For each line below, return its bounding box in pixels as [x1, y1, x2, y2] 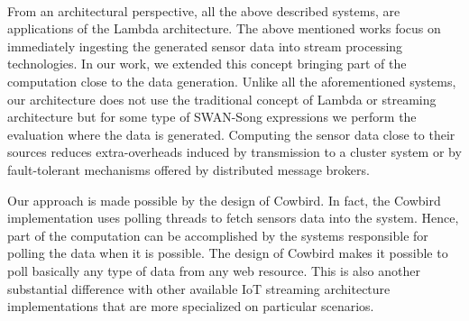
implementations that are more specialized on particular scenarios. [7, 297, 374, 316]
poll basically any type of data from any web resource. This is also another [7, 261, 420, 280]
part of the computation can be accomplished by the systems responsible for [7, 225, 428, 244]
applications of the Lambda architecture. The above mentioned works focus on [7, 19, 441, 38]
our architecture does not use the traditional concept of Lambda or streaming [7, 89, 437, 108]
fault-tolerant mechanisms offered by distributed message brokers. [7, 160, 370, 179]
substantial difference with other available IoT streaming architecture [7, 279, 391, 298]
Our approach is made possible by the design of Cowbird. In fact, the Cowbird [7, 190, 441, 209]
